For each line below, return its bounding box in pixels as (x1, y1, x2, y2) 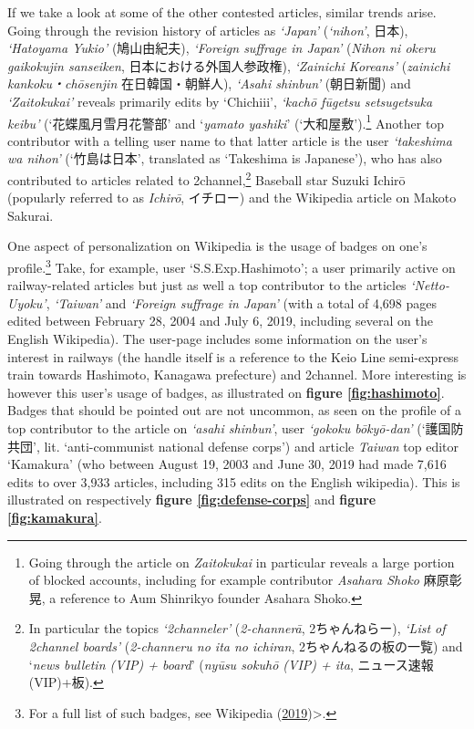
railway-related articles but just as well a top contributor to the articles (7, 276, 407, 295)
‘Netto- (410, 276, 449, 295)
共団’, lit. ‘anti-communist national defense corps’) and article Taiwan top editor (7, 436, 459, 455)
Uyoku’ (7, 293, 46, 312)
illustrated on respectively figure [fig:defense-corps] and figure (7, 490, 376, 509)
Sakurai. (7, 205, 54, 224)
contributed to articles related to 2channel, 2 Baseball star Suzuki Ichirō (7, 168, 406, 189)
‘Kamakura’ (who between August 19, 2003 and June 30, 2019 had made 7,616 (7, 454, 447, 474)
